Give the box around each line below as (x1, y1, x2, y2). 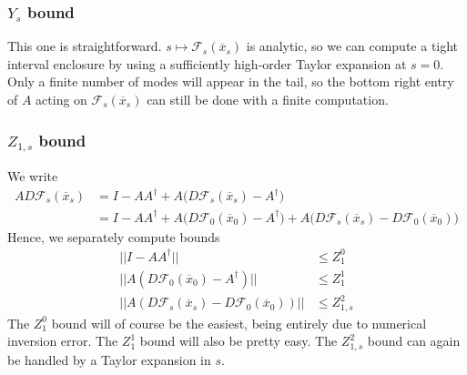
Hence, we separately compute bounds (7, 227, 220, 246)
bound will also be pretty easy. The (139, 331, 338, 350)
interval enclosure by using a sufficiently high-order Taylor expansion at (7, 54, 407, 73)
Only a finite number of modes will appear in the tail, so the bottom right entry (7, 72, 454, 91)
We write (7, 166, 58, 185)
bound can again (367, 331, 461, 350)
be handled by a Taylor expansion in (7, 350, 211, 369)
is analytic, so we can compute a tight (246, 36, 459, 56)
